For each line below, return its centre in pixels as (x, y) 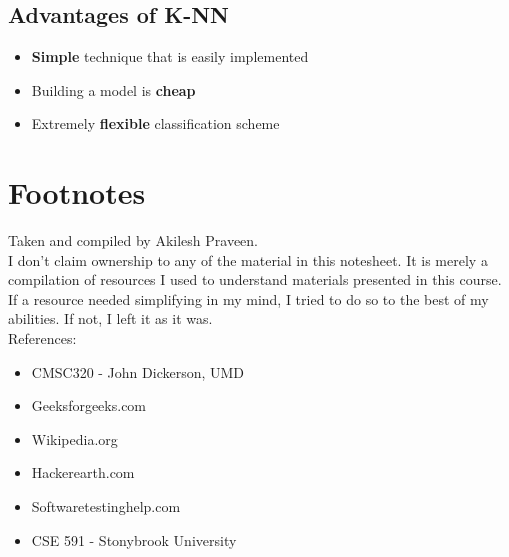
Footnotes (77, 192)
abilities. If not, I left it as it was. (110, 318)
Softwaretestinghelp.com (106, 506)
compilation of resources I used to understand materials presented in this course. (255, 279)
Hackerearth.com (83, 472)
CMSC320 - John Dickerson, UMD (138, 371)
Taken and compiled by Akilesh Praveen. (133, 240)
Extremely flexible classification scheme (155, 123)
